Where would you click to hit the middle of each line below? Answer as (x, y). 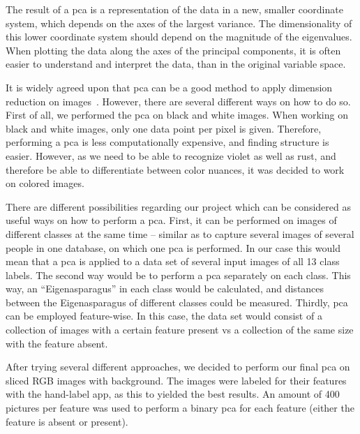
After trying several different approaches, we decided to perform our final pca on (178, 367)
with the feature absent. (57, 343)
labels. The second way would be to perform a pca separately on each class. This (178, 275)
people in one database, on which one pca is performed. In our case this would (173, 247)
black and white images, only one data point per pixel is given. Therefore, (164, 128)
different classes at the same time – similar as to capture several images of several (180, 233)
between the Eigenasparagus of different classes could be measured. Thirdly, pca (177, 302)
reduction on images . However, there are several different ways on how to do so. (178, 101)
